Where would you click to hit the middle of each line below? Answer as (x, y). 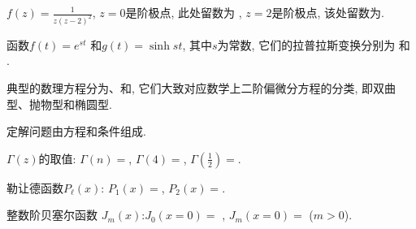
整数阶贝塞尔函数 (52, 215)
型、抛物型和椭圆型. (59, 104)
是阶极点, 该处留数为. (328, 12)
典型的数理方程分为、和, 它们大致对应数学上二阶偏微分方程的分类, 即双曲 (201, 88)
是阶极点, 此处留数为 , (184, 12)
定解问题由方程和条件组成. (76, 131)
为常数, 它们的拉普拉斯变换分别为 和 (314, 44)
